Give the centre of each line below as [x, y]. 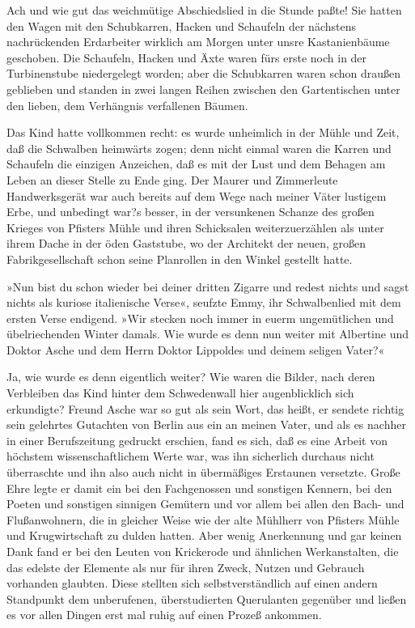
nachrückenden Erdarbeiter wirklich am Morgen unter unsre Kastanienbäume [198, 42]
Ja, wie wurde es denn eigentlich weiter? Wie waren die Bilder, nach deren [191, 377]
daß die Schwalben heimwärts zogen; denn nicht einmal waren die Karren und [199, 148]
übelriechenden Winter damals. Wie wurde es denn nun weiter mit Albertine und [207, 334]
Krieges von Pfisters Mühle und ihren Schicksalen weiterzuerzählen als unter [195, 227]
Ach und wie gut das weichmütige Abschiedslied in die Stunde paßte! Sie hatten [204, 10]
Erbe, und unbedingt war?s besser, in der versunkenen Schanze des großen [191, 212]
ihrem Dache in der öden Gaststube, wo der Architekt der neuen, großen [186, 243]
